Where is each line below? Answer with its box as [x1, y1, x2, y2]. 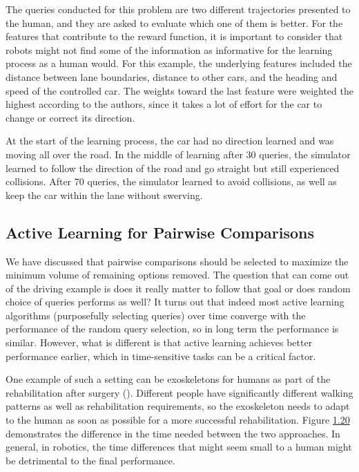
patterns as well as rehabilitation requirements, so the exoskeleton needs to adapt [6, 399, 350, 413]
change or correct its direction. [6, 110, 135, 124]
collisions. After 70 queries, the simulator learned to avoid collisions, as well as [6, 174, 337, 189]
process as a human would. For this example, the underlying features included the [6, 56, 352, 70]
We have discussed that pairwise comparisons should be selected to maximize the [6, 254, 349, 268]
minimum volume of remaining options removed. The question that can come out [6, 267, 349, 282]
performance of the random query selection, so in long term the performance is [6, 321, 339, 336]
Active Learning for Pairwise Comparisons [6, 221, 315, 243]
